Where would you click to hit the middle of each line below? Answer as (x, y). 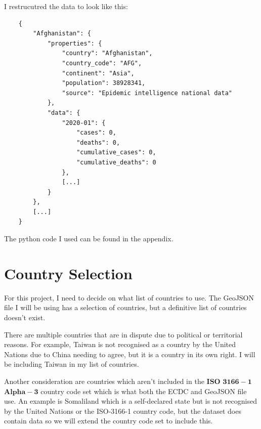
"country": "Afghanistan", (107, 53)
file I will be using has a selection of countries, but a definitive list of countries (125, 307)
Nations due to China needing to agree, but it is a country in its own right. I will (130, 354)
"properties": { (75, 43)
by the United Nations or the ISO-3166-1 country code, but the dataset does (123, 411)
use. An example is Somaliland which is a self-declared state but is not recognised (130, 401)
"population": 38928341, (104, 83)
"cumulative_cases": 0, (116, 153)
